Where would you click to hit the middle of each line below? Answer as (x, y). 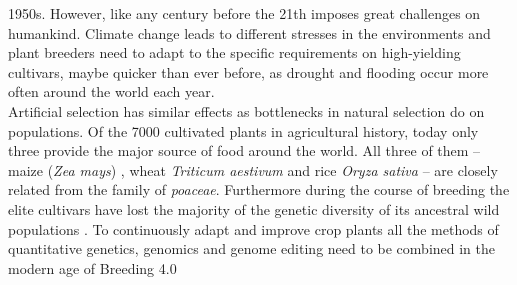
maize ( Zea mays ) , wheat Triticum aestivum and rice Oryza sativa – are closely (253, 169)
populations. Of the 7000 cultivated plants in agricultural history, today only (243, 130)
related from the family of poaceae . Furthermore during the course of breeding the (259, 189)
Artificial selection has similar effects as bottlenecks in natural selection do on (246, 110)
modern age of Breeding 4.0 (92, 267)
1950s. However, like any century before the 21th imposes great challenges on (244, 13)
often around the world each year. (111, 91)
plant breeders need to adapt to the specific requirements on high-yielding (234, 52)
